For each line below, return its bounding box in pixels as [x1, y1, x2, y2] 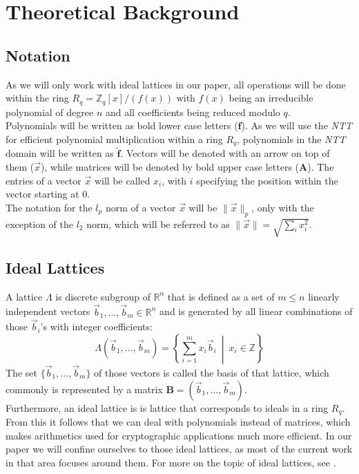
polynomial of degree [6, 104, 94, 119]
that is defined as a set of [167, 289, 275, 303]
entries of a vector [6, 173, 81, 187]
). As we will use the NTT [241, 118, 352, 133]
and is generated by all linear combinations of [159, 304, 353, 319]
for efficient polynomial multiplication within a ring [6, 131, 223, 146]
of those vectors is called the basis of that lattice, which [94, 366, 329, 380]
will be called [94, 173, 151, 187]
